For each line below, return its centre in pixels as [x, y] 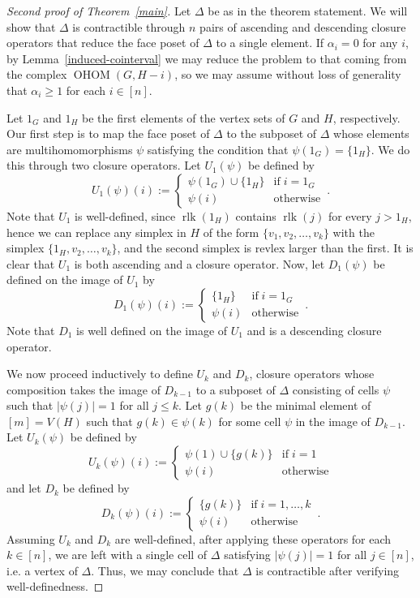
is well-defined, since [125, 215]
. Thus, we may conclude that [165, 570]
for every [350, 215]
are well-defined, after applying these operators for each [253, 538]
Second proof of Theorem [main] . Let [99, 11]
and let [24, 488]
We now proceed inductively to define [100, 374]
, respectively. [366, 117]
